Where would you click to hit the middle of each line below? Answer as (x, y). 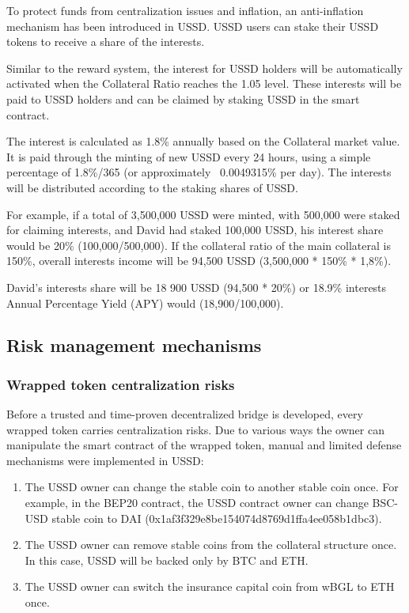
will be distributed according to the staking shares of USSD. (152, 187)
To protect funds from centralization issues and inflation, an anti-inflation (185, 10)
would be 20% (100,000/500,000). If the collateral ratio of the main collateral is (199, 245)
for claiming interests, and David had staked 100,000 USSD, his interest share (195, 230)
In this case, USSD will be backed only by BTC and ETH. (167, 560)
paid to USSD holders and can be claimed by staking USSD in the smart (183, 98)
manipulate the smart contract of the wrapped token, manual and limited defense (204, 445)
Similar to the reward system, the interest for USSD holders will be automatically (204, 68)
